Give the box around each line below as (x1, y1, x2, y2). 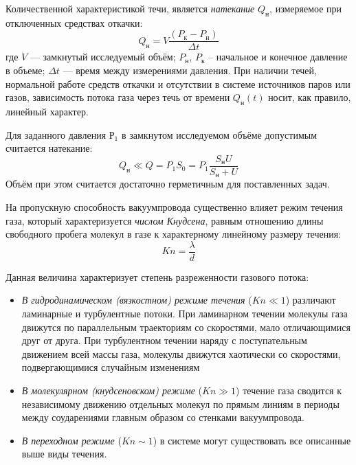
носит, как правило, (268, 90, 351, 104)
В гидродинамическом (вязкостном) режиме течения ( (21, 293, 252, 307)
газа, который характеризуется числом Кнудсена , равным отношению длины (5, 213, 324, 227)
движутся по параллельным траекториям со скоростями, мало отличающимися (21, 319, 351, 334)
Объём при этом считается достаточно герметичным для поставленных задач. (5, 177, 330, 191)
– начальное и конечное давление (208, 49, 348, 64)
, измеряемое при (269, 1, 342, 15)
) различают (285, 293, 336, 307)
